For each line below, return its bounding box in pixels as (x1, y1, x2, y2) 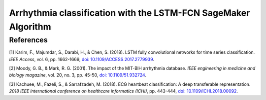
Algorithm (9, 21, 51, 32)
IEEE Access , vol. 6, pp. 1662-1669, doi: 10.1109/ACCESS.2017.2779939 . (9, 56, 155, 62)
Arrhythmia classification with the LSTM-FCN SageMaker (9, 7, 250, 18)
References (9, 35, 48, 44)
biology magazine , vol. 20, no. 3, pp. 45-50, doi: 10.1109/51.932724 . (9, 72, 146, 78)
